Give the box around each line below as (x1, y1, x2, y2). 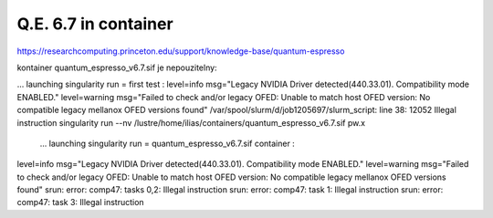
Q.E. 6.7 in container (16, 14, 173, 34)
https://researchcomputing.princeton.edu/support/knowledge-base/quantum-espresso (16, 46, 345, 57)
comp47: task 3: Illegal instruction (16, 197, 145, 208)
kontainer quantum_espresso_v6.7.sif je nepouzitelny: (16, 62, 218, 73)
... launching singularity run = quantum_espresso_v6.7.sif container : (39, 138, 296, 149)
